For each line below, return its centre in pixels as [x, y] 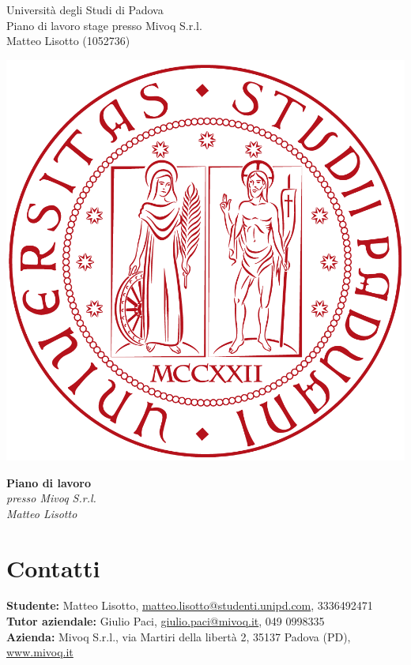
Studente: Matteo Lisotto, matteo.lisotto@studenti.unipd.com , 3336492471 [190, 605]
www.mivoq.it [40, 652]
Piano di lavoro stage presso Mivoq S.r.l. [104, 25]
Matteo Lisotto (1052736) [68, 41]
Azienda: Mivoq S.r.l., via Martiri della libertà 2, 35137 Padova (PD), [179, 636]
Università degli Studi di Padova [85, 9]
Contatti [53, 567]
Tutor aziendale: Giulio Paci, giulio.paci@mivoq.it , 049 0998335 [166, 621]
